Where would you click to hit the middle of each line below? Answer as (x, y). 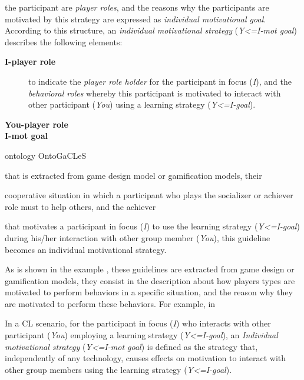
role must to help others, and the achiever (80, 206)
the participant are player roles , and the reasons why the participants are (137, 7)
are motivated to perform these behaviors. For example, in (110, 303)
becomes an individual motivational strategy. (86, 249)
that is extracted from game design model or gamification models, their (133, 175)
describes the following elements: (64, 41)
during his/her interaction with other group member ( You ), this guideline (138, 237)
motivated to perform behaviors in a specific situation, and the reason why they (149, 292)
